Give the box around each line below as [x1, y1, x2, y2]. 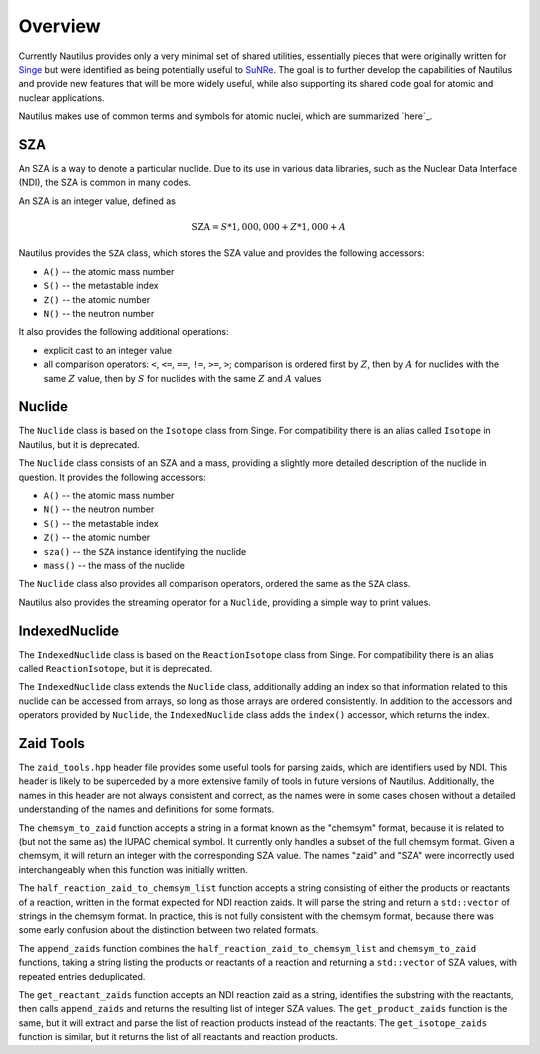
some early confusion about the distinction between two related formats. [18, 924, 319, 936]
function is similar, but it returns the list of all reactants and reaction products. [18, 1031, 339, 1043]
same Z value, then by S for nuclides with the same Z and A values [43, 372, 322, 384]
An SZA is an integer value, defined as [18, 195, 177, 207]
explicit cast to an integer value [43, 344, 173, 356]
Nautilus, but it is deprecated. [18, 438, 140, 450]
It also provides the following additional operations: [18, 326, 229, 338]
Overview [18, 15, 101, 37]
